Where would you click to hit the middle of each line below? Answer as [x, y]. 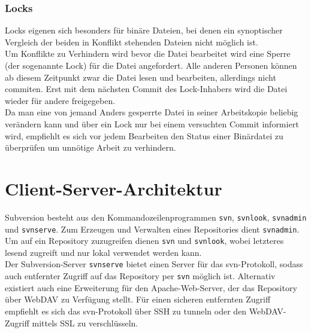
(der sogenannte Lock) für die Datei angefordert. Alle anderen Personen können [151, 65]
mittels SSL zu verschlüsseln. [85, 323]
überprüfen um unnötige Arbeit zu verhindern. [90, 147]
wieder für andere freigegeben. [60, 100]
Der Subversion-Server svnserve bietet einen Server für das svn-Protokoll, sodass [154, 264]
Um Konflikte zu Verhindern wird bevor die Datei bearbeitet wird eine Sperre [148, 54]
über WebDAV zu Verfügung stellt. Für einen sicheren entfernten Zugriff [138, 299]
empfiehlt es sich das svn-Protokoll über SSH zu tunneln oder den [126, 311]
